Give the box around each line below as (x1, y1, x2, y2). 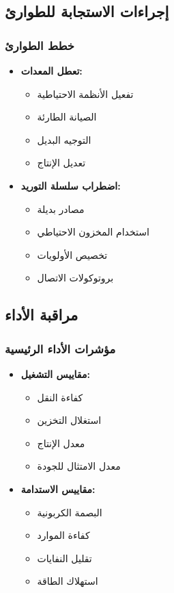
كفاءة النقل (37, 390, 83, 404)
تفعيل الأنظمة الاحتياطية (37, 86, 134, 101)
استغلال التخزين (37, 413, 102, 427)
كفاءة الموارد (37, 528, 90, 542)
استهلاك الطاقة (37, 574, 98, 588)
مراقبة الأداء (5, 304, 78, 325)
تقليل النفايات (37, 551, 92, 565)
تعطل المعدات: (20, 64, 83, 77)
